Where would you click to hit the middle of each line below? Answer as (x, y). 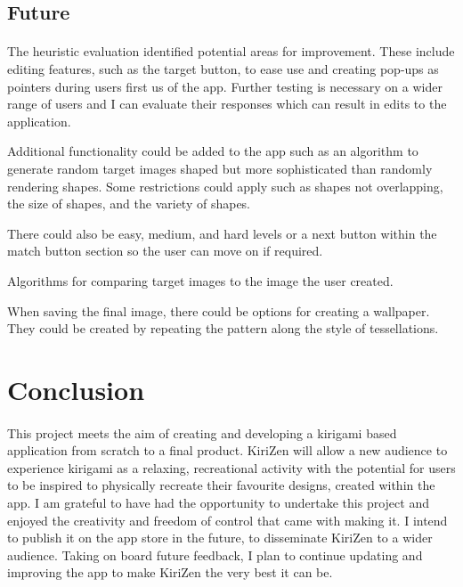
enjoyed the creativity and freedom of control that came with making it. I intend (227, 520)
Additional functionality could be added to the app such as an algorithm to (213, 151)
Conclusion (76, 389)
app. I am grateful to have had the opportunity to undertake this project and (218, 503)
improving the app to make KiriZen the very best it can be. (170, 572)
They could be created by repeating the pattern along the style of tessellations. (223, 328)
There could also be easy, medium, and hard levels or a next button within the (222, 233)
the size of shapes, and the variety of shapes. (129, 204)
